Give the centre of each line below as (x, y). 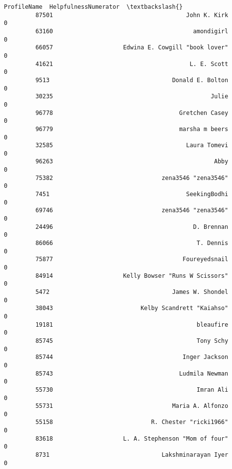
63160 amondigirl (132, 31)
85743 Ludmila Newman (132, 373)
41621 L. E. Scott (132, 64)
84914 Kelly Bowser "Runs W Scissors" (132, 276)
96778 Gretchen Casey (132, 113)
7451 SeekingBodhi (132, 194)
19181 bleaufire (132, 324)
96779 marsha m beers (132, 129)
